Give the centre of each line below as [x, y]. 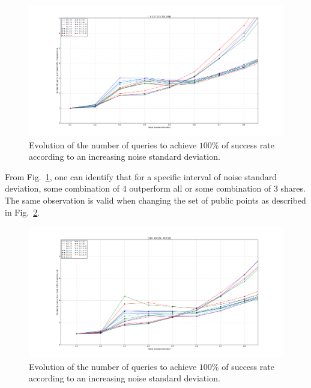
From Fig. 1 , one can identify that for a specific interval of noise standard [141, 176]
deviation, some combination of [62, 188]
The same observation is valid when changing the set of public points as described [155, 200]
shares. [293, 188]
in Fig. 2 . [23, 212]
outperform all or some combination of [200, 188]
